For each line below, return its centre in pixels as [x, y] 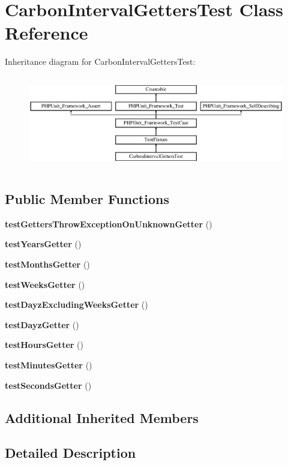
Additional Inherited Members [102, 417]
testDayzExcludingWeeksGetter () [76, 304]
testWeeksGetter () [45, 284]
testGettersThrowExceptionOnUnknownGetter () [109, 223]
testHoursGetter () [44, 345]
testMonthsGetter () [47, 264]
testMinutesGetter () [49, 364]
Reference [46, 33]
